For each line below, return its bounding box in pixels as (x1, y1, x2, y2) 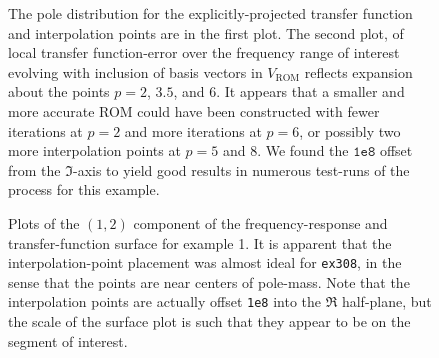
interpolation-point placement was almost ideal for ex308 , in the (8, 252, 402, 273)
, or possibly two (299, 120, 401, 141)
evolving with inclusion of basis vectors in (8, 61, 263, 82)
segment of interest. (8, 330, 128, 351)
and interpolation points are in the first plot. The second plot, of (8, 22, 404, 43)
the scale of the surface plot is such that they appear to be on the (8, 311, 411, 332)
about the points (8, 81, 110, 102)
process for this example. (8, 179, 160, 200)
